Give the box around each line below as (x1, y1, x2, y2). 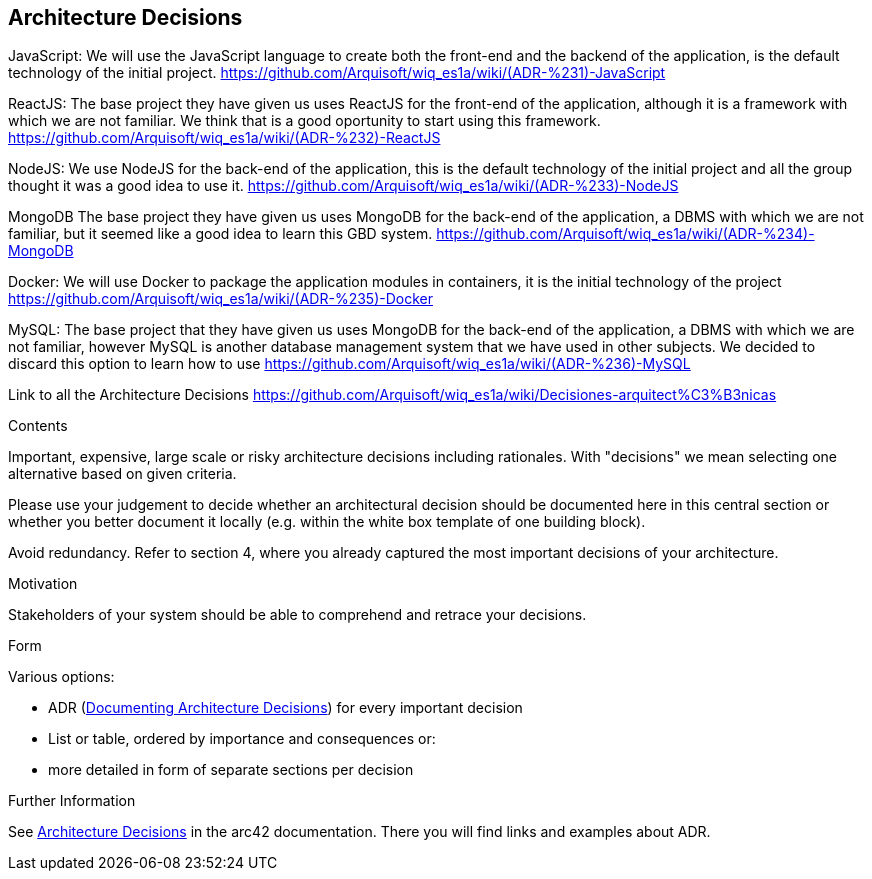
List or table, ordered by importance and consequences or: (48, 730, 436, 748)
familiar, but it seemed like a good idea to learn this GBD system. (8, 225, 433, 243)
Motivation (8, 575, 78, 593)
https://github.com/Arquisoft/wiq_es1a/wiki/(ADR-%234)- (436, 225, 815, 243)
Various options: (8, 668, 115, 686)
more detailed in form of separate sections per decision (48, 761, 414, 779)
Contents (8, 417, 68, 435)
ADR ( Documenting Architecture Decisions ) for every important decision (48, 699, 523, 717)
